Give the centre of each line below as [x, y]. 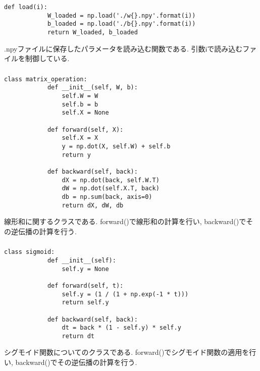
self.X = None [85, 113]
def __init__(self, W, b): [92, 88]
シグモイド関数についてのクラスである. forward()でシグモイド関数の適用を [127, 352]
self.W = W [80, 96]
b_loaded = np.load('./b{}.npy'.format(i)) [121, 24]
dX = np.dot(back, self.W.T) [111, 180]
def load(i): [26, 7]
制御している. [47, 58]
